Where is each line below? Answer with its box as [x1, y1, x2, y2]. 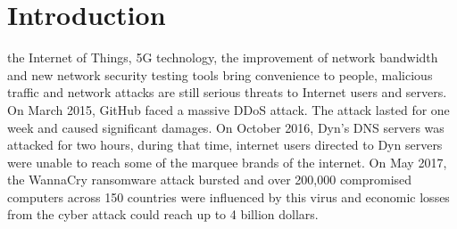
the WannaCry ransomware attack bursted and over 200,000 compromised [7, 170, 412, 189]
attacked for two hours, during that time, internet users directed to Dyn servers [7, 135, 443, 154]
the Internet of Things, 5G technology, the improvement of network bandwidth [7, 48, 438, 67]
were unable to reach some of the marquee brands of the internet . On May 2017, [7, 152, 447, 171]
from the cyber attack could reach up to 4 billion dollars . [7, 205, 319, 224]
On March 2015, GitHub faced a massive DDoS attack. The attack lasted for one [7, 100, 450, 119]
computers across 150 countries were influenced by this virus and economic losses [7, 187, 450, 206]
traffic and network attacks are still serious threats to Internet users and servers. [7, 83, 447, 102]
